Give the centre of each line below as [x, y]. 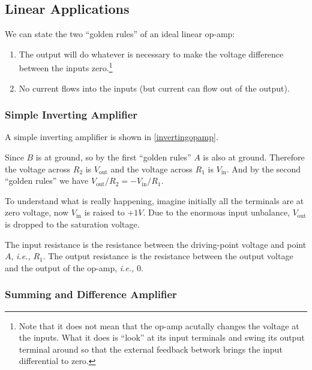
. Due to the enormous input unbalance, [217, 212]
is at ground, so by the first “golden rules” [113, 157]
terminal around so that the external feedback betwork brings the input [151, 349]
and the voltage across [151, 169]
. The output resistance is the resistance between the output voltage [168, 256]
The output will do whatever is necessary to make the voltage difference [151, 54]
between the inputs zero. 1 [66, 67]
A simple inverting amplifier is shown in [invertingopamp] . [112, 137]
